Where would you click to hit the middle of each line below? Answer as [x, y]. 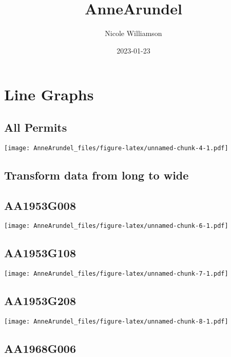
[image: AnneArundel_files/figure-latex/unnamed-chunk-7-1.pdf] [116, 274]
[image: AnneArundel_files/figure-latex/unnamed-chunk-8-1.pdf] [116, 322]
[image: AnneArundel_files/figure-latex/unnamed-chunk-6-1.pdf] [116, 226]
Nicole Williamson [133, 33]
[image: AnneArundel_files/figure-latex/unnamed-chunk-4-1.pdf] [116, 148]
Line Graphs [49, 94]
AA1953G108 [40, 253]
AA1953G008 [40, 205]
